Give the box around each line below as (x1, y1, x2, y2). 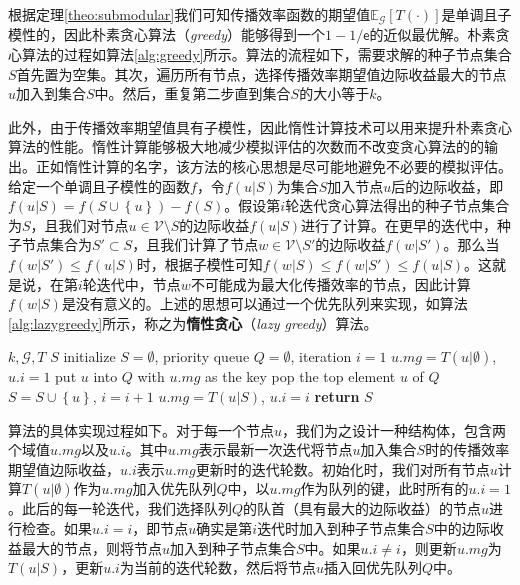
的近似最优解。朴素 (369, 24, 496, 45)
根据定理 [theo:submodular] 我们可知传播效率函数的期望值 (8, 4, 371, 24)
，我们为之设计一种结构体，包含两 (282, 419, 507, 440)
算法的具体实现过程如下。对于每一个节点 (8, 419, 274, 440)
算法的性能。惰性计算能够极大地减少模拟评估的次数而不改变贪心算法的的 (8, 136, 484, 157)
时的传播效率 (425, 439, 510, 460)
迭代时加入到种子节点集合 (257, 517, 426, 538)
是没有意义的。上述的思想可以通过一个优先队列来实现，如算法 (61, 293, 468, 314)
